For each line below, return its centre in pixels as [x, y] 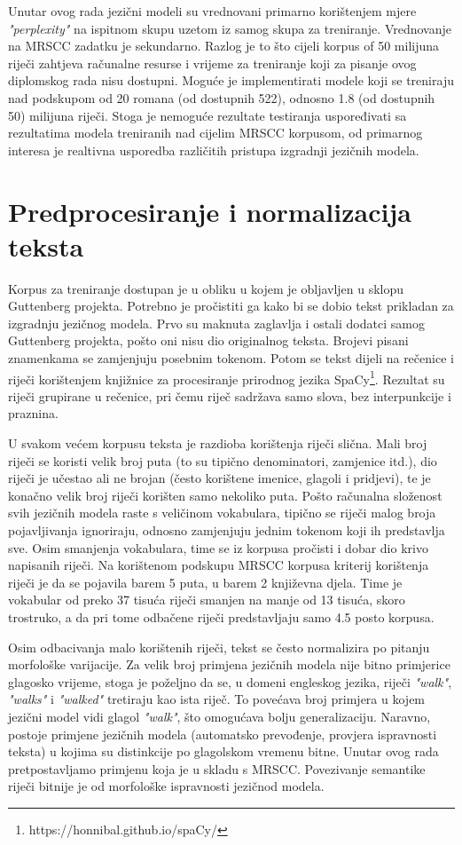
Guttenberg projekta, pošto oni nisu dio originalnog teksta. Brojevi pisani [208, 340]
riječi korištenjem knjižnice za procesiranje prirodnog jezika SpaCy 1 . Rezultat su [227, 377]
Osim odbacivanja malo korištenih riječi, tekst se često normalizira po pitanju [219, 647]
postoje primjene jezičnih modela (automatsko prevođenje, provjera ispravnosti [223, 734]
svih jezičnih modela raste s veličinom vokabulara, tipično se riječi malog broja [222, 513]
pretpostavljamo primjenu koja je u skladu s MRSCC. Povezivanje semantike [217, 768]
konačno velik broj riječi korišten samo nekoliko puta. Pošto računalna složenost [225, 495]
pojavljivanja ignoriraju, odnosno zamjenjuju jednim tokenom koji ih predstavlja [227, 530]
